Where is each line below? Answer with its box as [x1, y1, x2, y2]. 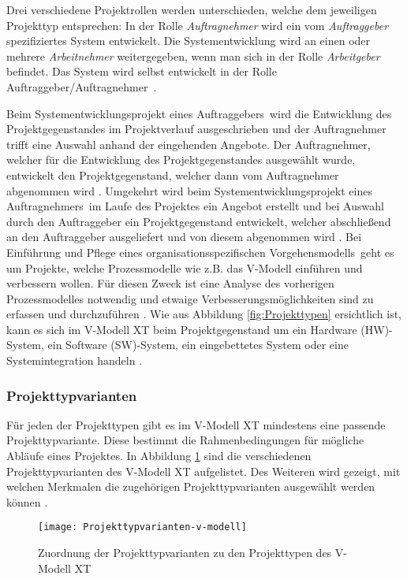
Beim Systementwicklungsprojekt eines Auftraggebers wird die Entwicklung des [6, 105, 392, 121]
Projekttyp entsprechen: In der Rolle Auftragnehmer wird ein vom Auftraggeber [6, 17, 389, 33]
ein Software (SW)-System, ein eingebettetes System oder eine [47, 336, 349, 353]
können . [6, 493, 48, 510]
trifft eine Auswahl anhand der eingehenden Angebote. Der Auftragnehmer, [6, 135, 371, 152]
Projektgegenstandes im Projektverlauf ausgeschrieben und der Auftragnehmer [6, 121, 386, 137]
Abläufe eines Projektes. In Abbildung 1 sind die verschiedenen [6, 447, 312, 464]
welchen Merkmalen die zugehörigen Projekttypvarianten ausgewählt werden [6, 478, 375, 495]
